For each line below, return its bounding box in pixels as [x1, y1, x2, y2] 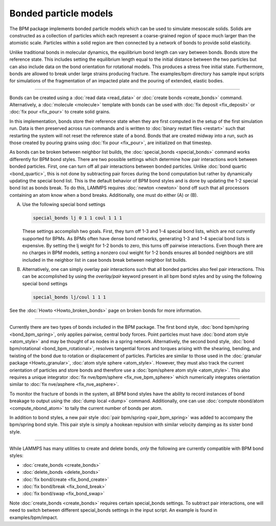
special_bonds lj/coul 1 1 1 [33, 294, 106, 300]
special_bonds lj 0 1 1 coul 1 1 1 [33, 215, 122, 221]
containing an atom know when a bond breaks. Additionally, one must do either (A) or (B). [9, 192, 198, 198]
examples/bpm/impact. [9, 514, 58, 520]
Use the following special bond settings [22, 201, 106, 208]
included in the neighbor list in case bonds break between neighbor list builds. [22, 257, 187, 263]
